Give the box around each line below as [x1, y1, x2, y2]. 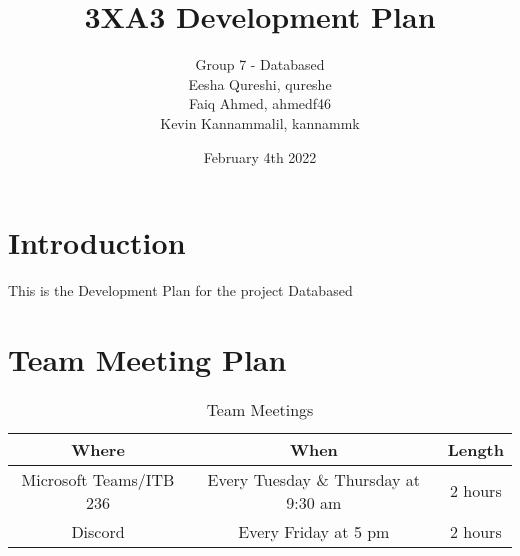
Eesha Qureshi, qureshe [188, 73, 332, 94]
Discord [71, 519, 125, 543]
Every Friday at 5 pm [238, 519, 390, 543]
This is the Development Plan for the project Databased [8, 280, 353, 301]
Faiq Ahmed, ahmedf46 [188, 93, 332, 114]
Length [447, 437, 504, 461]
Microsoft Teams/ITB [21, 467, 175, 491]
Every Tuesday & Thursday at [207, 467, 421, 491]
